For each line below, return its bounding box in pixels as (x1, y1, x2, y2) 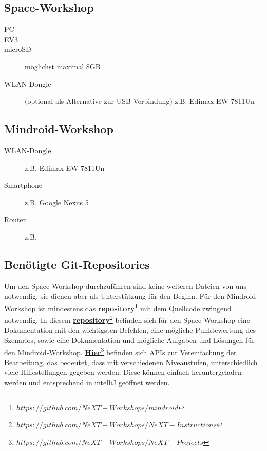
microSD (4, 44, 31, 55)
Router (4, 214, 26, 225)
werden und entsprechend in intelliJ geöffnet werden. (4, 377, 170, 388)
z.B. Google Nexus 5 (25, 196, 89, 207)
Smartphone (4, 179, 42, 190)
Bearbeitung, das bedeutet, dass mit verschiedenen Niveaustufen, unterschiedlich (4, 356, 258, 367)
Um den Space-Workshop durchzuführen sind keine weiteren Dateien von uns (4, 280, 246, 291)
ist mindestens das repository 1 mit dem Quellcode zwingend (37, 301, 232, 313)
